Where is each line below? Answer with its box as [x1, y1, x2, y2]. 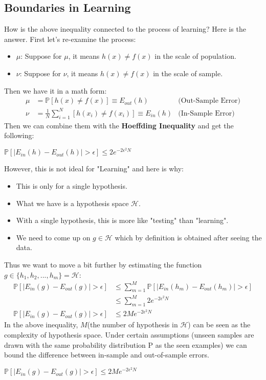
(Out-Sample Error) [178, 97, 240, 105]
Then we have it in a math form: [4, 85, 107, 96]
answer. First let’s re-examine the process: [4, 33, 136, 44]
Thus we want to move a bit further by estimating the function [4, 259, 202, 270]
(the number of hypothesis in [87, 319, 178, 330]
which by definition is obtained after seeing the [115, 232, 262, 242]
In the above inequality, [4, 319, 78, 330]
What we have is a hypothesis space [16, 197, 129, 208]
